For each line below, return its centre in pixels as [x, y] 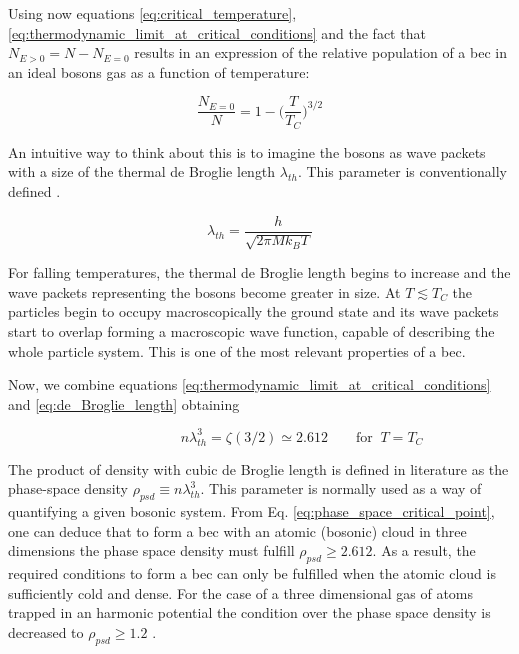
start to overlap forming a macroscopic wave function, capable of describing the [251, 330]
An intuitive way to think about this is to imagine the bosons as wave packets [247, 151]
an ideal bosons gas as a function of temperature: [159, 71]
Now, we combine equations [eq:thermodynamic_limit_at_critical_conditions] [249, 384]
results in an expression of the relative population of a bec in [320, 52]
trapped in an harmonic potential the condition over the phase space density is [249, 612]
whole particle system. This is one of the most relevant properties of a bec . [237, 350]
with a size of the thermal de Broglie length [142, 171]
